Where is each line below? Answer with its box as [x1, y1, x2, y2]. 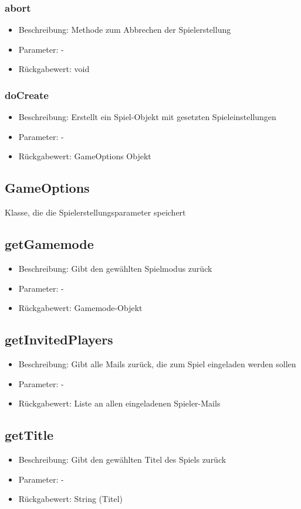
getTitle [5, 426, 54, 444]
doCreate [5, 87, 49, 102]
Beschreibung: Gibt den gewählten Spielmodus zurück [18, 262, 212, 274]
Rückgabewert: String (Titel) [18, 493, 123, 505]
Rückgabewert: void [18, 63, 90, 75]
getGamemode [5, 235, 94, 253]
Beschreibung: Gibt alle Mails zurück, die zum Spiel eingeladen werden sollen [18, 357, 296, 370]
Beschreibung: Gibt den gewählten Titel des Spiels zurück [18, 453, 226, 465]
